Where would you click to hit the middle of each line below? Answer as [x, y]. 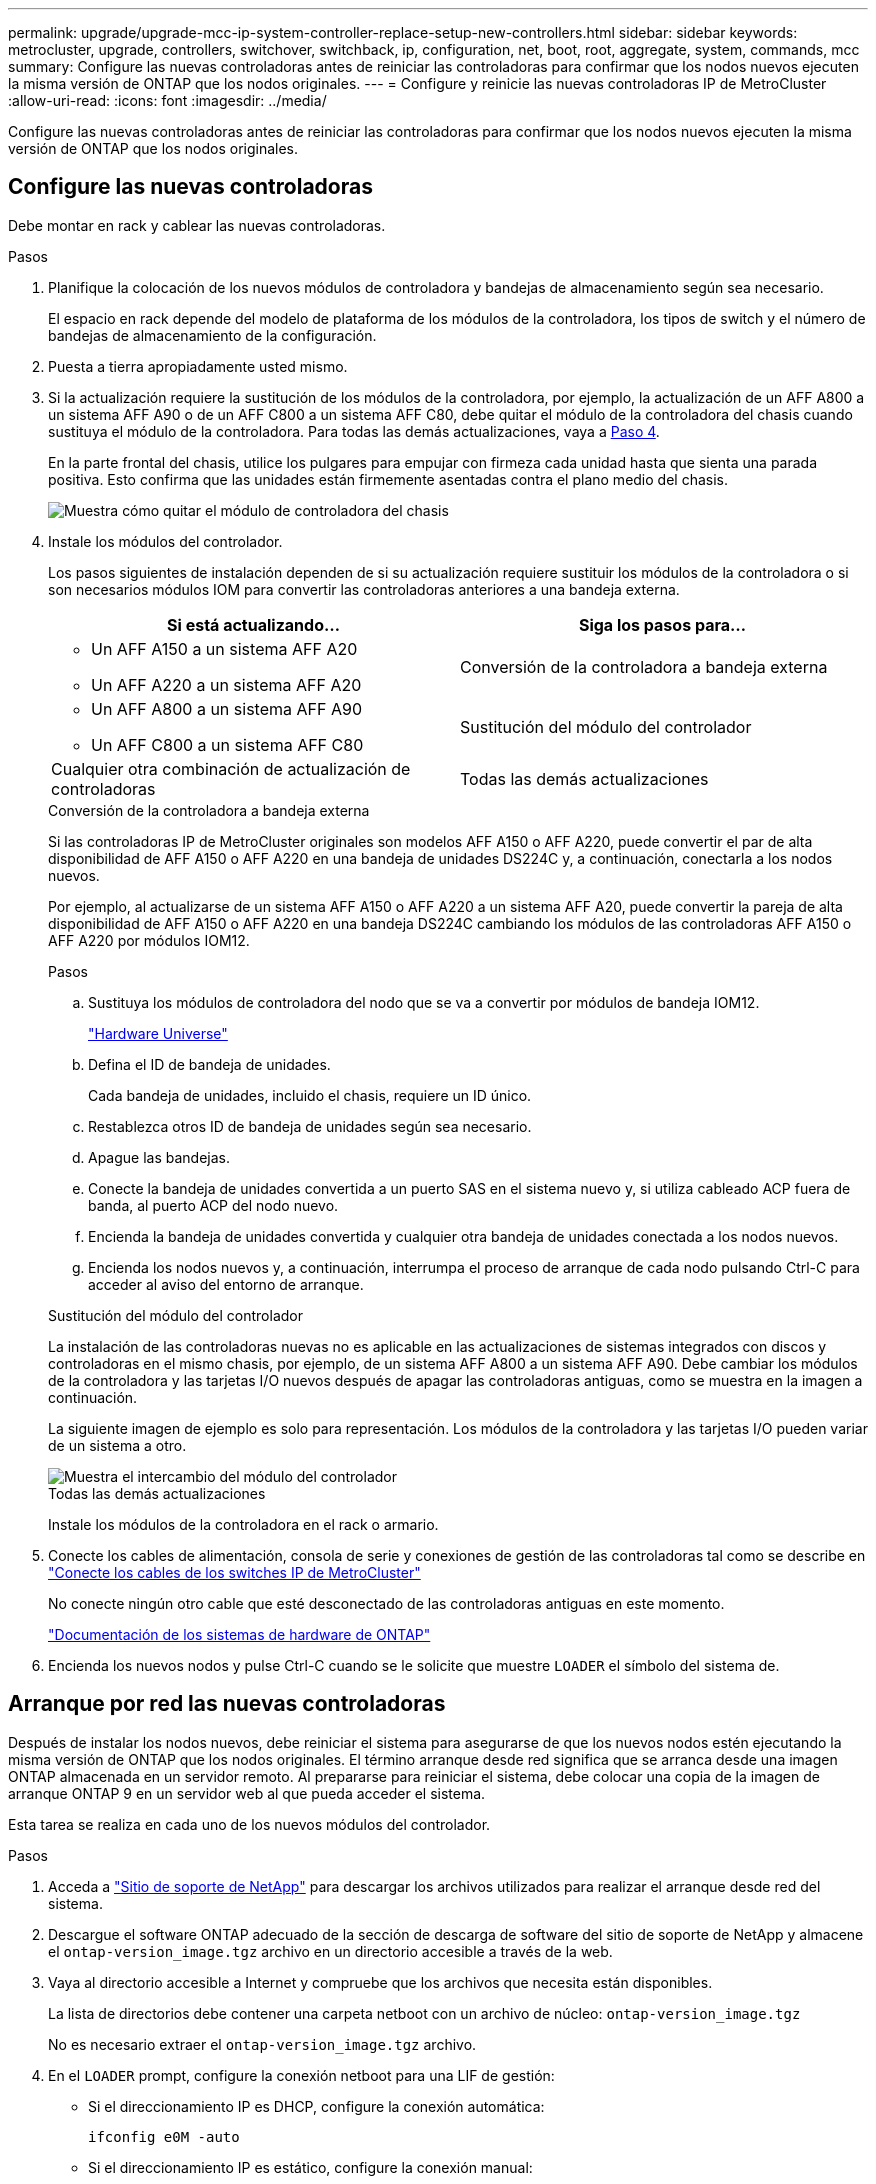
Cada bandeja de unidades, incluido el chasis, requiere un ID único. [310, 1095]
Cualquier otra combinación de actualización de [231, 768]
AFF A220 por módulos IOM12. [149, 940]
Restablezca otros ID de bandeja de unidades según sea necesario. [310, 1126]
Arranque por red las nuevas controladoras [227, 1704]
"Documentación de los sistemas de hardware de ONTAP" [239, 1634]
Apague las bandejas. [159, 1157]
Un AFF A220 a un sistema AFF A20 [226, 684]
